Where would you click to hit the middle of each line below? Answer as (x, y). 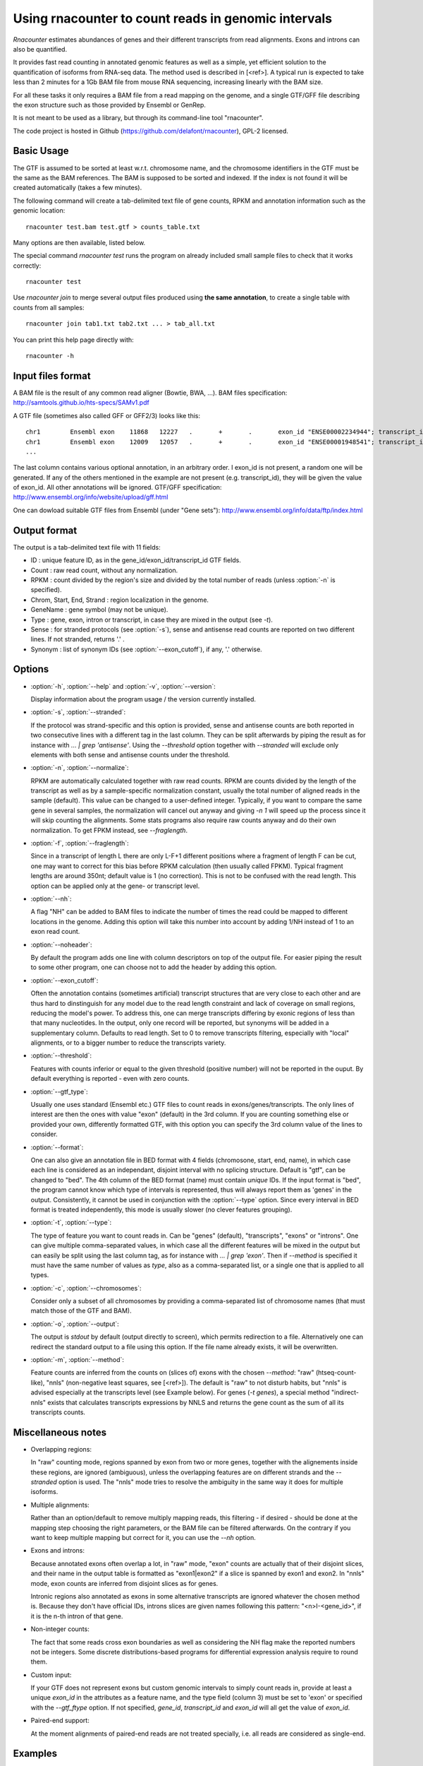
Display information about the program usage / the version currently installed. (143, 699)
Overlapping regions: (61, 1449)
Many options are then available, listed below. (79, 242)
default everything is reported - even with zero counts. (110, 1079)
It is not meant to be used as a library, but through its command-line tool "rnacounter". (138, 118)
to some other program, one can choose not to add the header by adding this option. (154, 967)
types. (40, 1275)
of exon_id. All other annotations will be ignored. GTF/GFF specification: (117, 487)
